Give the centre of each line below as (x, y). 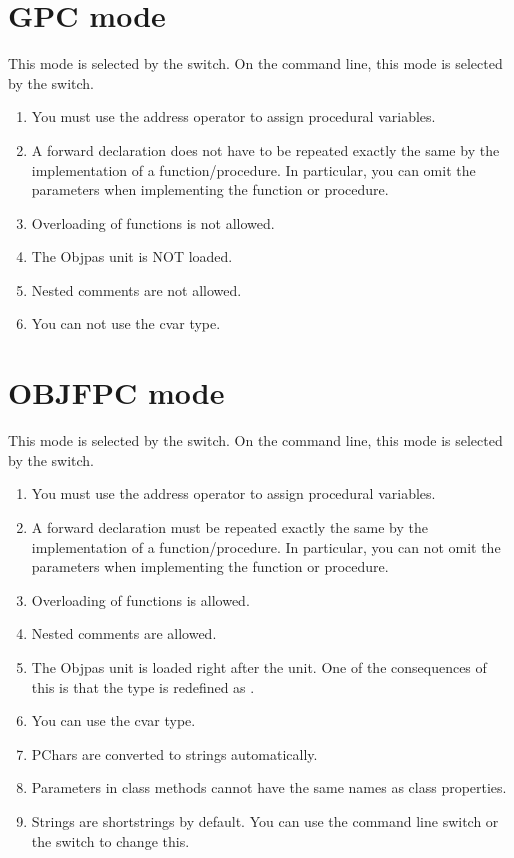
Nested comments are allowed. (124, 633)
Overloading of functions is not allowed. (153, 222)
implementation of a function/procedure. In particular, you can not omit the (266, 546)
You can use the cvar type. (113, 720)
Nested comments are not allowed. (136, 289)
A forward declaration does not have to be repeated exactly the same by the (265, 149)
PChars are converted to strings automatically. (174, 753)
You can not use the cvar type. (126, 323)
